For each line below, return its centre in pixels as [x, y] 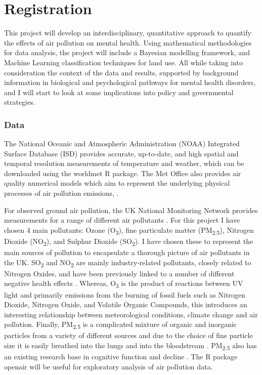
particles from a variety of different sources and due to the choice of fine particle [128, 335]
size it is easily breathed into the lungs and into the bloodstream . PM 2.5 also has [130, 346]
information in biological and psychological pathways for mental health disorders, [130, 82]
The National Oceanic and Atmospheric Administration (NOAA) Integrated [122, 143]
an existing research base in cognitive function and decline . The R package [121, 357]
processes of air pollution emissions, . [61, 193]
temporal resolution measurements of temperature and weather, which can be [124, 163]
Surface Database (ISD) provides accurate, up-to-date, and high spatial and [121, 153]
